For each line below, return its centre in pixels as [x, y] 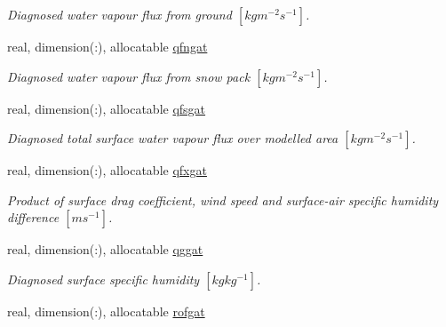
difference [33, 217]
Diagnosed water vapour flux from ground [119, 14]
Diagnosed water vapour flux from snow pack [129, 76]
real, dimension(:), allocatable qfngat [108, 46]
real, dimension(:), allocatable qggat [105, 249]
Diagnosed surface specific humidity [104, 279]
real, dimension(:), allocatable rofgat [106, 311]
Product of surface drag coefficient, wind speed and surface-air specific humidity [223, 199]
